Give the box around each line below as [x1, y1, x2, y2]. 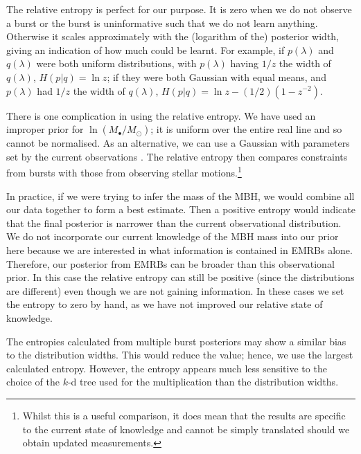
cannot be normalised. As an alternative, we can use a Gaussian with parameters [6, 136, 350, 150]
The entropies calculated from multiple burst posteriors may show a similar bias [6, 334, 346, 348]
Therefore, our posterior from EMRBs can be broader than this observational [6, 256, 335, 271]
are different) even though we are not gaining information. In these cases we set [6, 283, 344, 298]
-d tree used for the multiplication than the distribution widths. [67, 374, 339, 389]
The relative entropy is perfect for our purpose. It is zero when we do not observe [6, 2, 352, 16]
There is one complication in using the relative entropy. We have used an [6, 108, 316, 122]
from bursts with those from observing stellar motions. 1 [6, 163, 242, 179]
